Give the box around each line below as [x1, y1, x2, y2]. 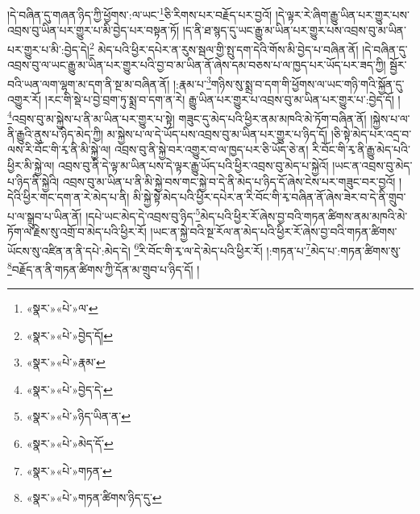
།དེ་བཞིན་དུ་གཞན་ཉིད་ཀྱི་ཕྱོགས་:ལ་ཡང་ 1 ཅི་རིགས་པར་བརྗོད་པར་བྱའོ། [7, 4, 272, 23]
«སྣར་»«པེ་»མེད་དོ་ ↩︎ [26, 435, 114, 452]
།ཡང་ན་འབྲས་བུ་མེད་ [332, 156, 413, 173]
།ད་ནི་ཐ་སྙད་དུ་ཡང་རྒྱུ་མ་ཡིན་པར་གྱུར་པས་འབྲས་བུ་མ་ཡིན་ [182, 22, 406, 39]
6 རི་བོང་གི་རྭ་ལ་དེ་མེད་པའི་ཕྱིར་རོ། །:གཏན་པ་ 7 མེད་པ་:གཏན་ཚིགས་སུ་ [134, 239, 401, 259]
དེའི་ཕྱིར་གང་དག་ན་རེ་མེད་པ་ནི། [7, 189, 130, 205]
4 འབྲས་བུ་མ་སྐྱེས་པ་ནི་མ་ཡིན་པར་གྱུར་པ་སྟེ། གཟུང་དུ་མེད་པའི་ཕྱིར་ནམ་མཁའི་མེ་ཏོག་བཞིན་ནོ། [7, 107, 367, 126]
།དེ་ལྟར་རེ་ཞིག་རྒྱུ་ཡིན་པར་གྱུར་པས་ [275, 6, 410, 23]
